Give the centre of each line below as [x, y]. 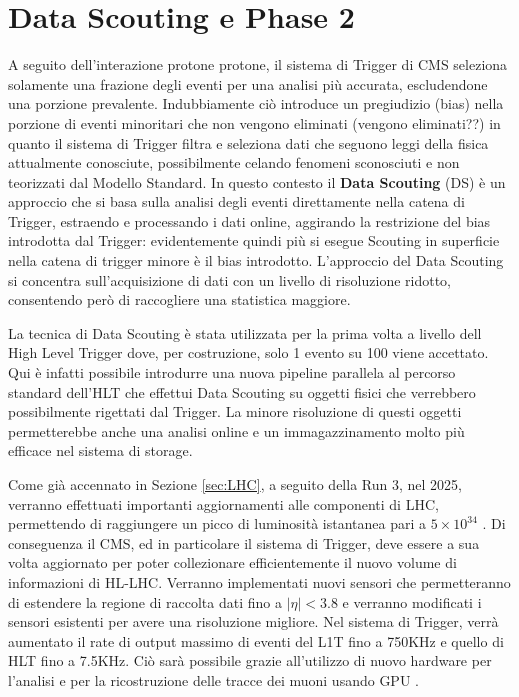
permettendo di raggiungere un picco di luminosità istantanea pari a [217, 523]
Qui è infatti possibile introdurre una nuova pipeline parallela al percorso [232, 372]
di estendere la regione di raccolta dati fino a [145, 601]
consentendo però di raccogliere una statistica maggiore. [179, 299]
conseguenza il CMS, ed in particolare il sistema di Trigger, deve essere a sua [244, 542]
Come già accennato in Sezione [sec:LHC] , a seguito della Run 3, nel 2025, [235, 484]
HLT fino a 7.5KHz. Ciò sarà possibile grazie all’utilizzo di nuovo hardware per [250, 660]
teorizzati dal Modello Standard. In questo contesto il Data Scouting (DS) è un [257, 181]
